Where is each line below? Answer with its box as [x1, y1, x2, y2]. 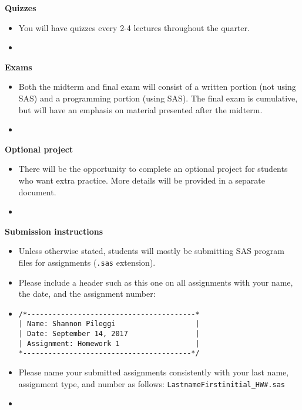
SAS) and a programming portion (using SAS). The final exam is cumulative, [18, 92, 298, 104]
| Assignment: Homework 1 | [18, 339, 200, 348]
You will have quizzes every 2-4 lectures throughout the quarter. [18, 21, 250, 33]
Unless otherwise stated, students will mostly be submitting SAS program [18, 245, 285, 257]
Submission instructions [5, 225, 103, 237]
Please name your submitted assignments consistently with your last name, [18, 366, 289, 378]
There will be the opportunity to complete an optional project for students [18, 162, 288, 175]
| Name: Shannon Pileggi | [18, 320, 200, 328]
